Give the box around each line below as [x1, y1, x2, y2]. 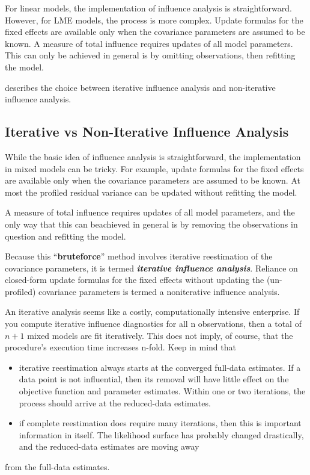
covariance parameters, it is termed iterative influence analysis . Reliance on [5, 261, 298, 274]
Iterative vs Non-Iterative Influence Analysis [5, 122, 289, 141]
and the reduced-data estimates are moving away [19, 440, 199, 453]
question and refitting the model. [5, 229, 126, 242]
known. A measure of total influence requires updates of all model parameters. [5, 37, 293, 49]
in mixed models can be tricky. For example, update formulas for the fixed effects [5, 162, 304, 175]
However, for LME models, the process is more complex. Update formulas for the [5, 13, 303, 26]
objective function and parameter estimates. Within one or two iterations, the [19, 385, 306, 397]
